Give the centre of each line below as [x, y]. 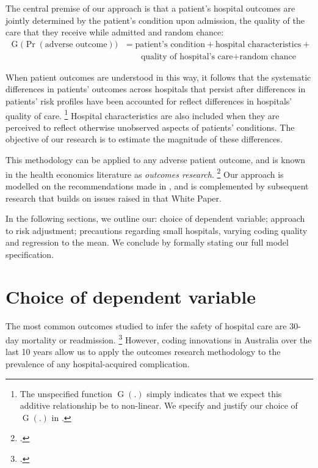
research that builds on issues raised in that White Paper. [114, 198]
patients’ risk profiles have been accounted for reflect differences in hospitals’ [149, 101]
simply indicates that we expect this [214, 393]
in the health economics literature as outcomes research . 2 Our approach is [145, 173]
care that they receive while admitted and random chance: [115, 32]
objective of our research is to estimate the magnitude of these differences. [144, 139]
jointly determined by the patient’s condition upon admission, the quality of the [155, 20]
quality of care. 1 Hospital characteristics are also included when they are [143, 114]
